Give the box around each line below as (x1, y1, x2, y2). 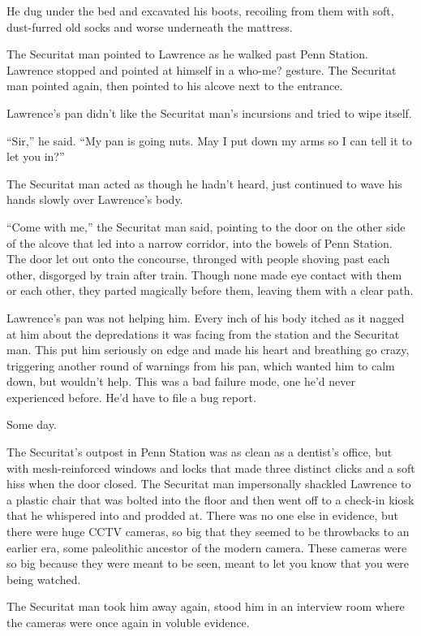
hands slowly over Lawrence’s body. (6, 191, 183, 208)
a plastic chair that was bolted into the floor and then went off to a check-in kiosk (6, 491, 415, 508)
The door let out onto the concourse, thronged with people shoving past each (6, 250, 390, 267)
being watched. (6, 570, 81, 587)
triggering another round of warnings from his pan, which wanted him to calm (6, 357, 395, 374)
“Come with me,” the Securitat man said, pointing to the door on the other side (6, 218, 406, 235)
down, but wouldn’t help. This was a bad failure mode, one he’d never (6, 373, 355, 390)
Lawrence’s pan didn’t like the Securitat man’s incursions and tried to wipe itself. (6, 104, 412, 121)
